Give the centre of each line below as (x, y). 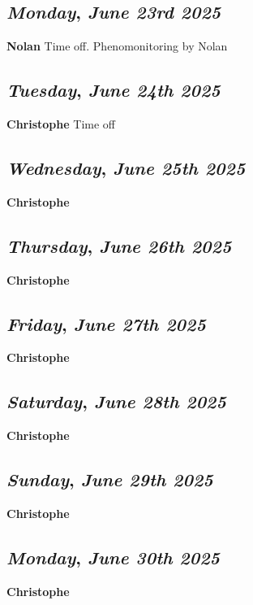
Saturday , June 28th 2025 (116, 401)
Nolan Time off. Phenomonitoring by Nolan (117, 46)
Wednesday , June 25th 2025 (126, 167)
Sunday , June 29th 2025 (110, 479)
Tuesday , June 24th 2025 (114, 90)
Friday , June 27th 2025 (106, 323)
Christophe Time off (61, 124)
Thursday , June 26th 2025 (119, 245)
